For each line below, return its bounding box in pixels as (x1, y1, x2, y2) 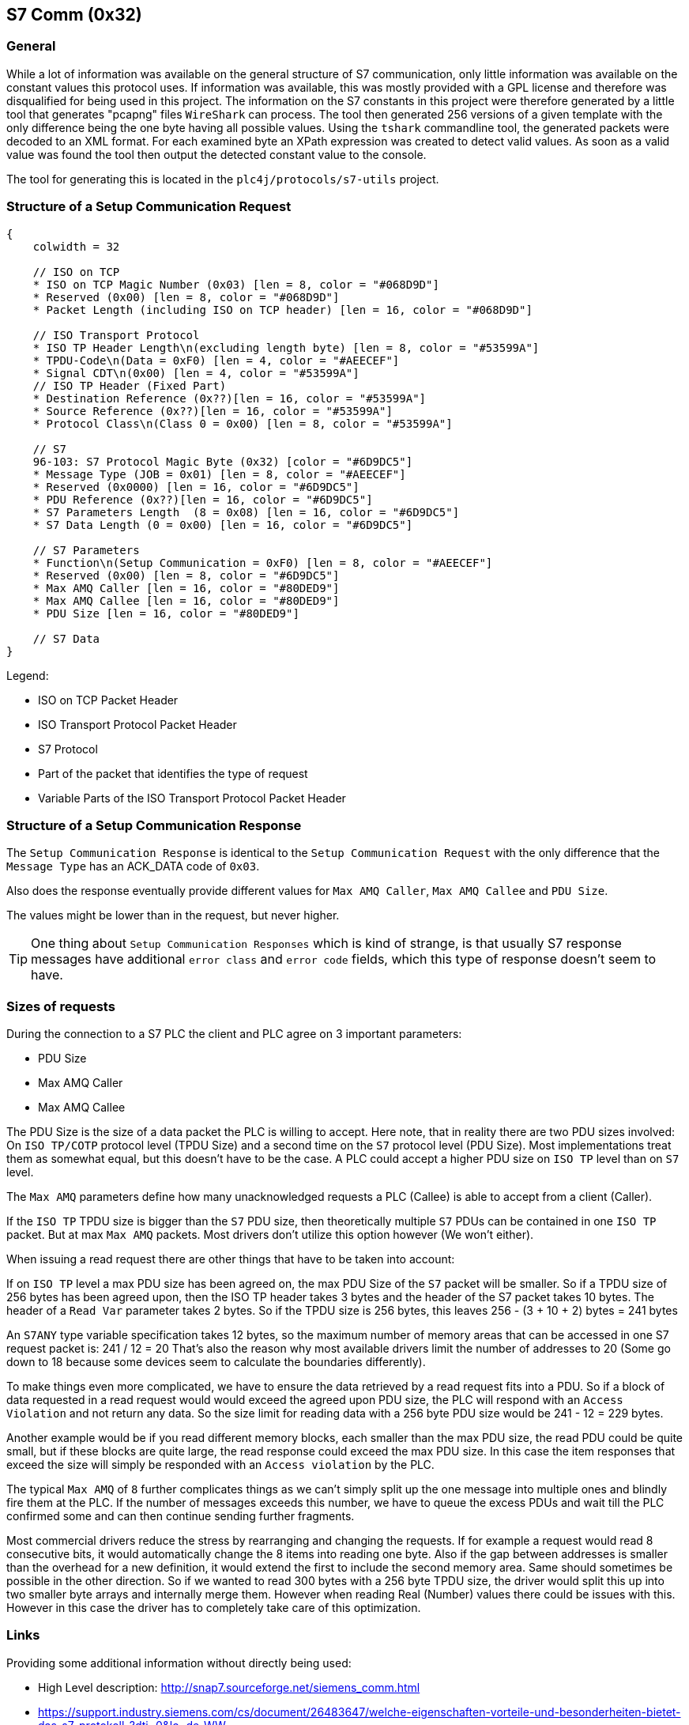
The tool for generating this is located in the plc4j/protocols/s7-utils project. (6, 172, 439, 186)
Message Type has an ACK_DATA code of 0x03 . (6, 859, 260, 874)
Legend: (6, 668, 49, 682)
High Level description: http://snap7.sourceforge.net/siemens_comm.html (38, 1680, 420, 1694)
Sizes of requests (6, 998, 115, 1014)
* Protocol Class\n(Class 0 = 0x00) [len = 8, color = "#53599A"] (32, 417, 453, 430)
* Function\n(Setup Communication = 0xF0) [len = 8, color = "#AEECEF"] (32, 556, 493, 569)
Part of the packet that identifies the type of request (38, 766, 308, 780)
